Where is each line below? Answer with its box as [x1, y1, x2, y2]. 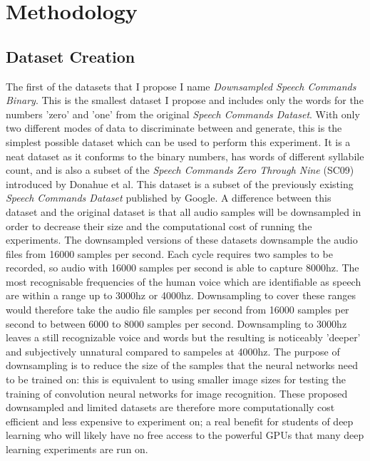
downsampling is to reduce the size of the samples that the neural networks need [6, 358, 359, 373]
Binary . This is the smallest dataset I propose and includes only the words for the [6, 93, 364, 108]
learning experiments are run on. [6, 442, 148, 457]
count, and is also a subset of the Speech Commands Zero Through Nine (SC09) [6, 162, 354, 177]
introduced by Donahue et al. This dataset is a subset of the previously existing [6, 176, 354, 191]
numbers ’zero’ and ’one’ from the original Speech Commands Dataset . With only [6, 106, 360, 121]
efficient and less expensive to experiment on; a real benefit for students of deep [6, 413, 354, 428]
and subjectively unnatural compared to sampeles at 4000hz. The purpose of [6, 343, 340, 358]
